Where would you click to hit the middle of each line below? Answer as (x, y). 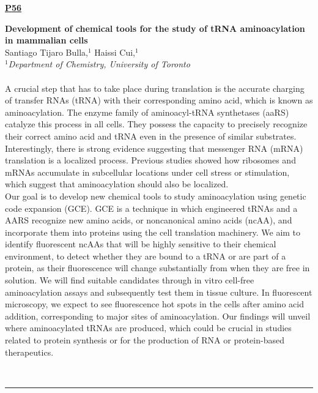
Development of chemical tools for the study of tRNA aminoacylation (155, 28)
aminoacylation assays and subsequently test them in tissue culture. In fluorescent (159, 292)
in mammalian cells (46, 40)
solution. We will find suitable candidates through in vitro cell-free (130, 280)
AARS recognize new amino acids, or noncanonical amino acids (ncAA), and (149, 220)
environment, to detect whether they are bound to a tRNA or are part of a (146, 256)
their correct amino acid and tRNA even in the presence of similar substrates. (151, 136)
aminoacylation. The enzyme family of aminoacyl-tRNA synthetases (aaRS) (147, 112)
